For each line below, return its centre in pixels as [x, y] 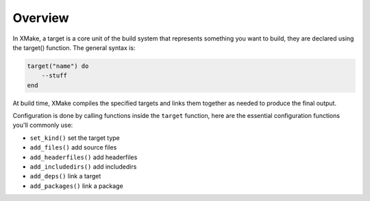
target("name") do [58, 66]
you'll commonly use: [43, 125]
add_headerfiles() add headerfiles [84, 157]
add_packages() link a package [76, 186]
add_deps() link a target [65, 176]
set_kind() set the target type [75, 138]
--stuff [54, 76]
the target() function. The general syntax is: [74, 47]
